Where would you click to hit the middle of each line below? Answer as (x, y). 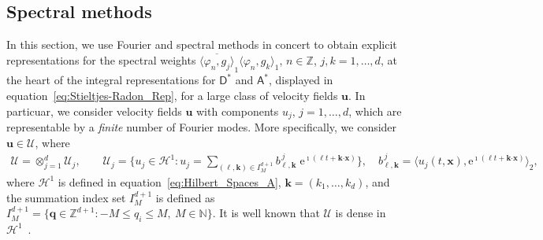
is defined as (185, 197)
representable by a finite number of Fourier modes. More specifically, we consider (202, 127)
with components (237, 111)
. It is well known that (266, 213)
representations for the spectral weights (101, 59)
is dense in (361, 213)
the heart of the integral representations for (111, 80)
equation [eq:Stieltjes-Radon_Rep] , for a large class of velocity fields (172, 95)
